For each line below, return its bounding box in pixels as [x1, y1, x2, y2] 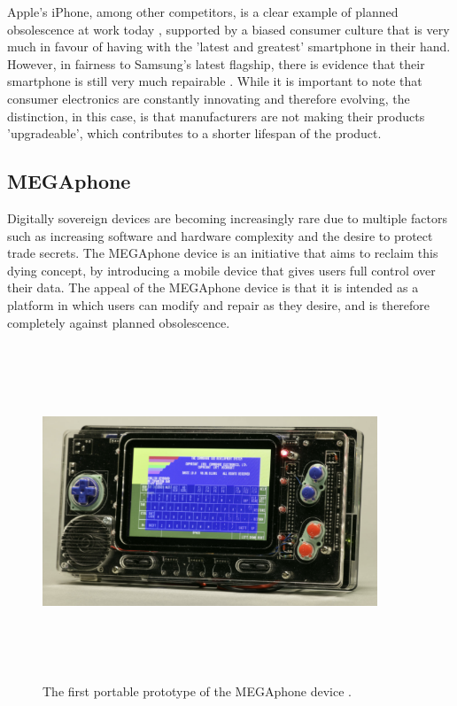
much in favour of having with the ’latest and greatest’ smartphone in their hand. [7, 37, 451, 56]
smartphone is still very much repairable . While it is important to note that [7, 72, 422, 90]
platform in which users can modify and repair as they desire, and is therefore [7, 295, 430, 314]
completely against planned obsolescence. [7, 313, 230, 331]
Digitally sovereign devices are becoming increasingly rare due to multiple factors [7, 208, 447, 227]
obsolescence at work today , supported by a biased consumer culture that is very [7, 19, 450, 38]
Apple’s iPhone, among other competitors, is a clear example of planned [7, 3, 399, 20]
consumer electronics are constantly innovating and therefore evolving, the [7, 89, 410, 107]
